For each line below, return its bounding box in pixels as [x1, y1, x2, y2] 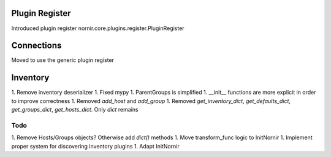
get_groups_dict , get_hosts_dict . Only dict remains [11, 106, 139, 113]
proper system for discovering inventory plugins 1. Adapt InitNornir [11, 142, 180, 150]
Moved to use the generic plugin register [11, 56, 115, 64]
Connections [11, 40, 62, 51]
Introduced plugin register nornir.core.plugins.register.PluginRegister [11, 25, 185, 32]
